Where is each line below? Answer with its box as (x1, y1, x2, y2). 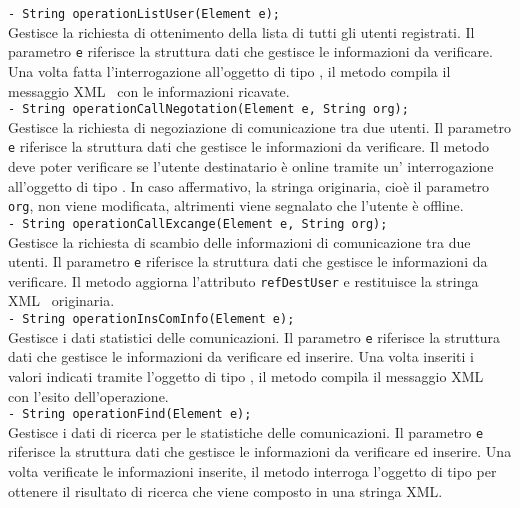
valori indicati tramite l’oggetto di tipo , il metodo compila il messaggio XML (8, 365, 484, 386)
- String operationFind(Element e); (8, 407, 252, 422)
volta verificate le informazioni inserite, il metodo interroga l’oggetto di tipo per (8, 461, 497, 481)
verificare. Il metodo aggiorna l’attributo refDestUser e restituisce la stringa (8, 270, 479, 291)
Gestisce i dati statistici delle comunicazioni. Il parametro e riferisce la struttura (8, 326, 501, 347)
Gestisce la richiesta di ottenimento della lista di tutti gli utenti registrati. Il (8, 21, 475, 42)
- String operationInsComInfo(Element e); (8, 312, 295, 326)
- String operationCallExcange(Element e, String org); (8, 216, 388, 231)
